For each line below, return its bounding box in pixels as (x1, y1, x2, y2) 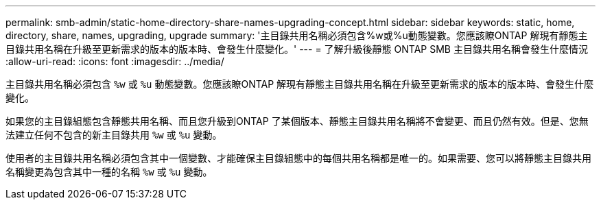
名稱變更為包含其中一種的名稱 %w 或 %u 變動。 (5, 166, 213, 178)
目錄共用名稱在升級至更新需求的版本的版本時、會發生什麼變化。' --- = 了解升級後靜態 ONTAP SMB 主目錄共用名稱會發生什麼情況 (5, 43, 588, 55)
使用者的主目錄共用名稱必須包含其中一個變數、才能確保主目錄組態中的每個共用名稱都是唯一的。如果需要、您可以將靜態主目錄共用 (5, 152, 591, 164)
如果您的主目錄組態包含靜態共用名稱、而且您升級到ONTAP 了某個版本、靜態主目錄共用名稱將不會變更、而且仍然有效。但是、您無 (5, 115, 589, 127)
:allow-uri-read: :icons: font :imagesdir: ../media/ (5, 56, 224, 67)
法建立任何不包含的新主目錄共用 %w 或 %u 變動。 (5, 129, 222, 141)
